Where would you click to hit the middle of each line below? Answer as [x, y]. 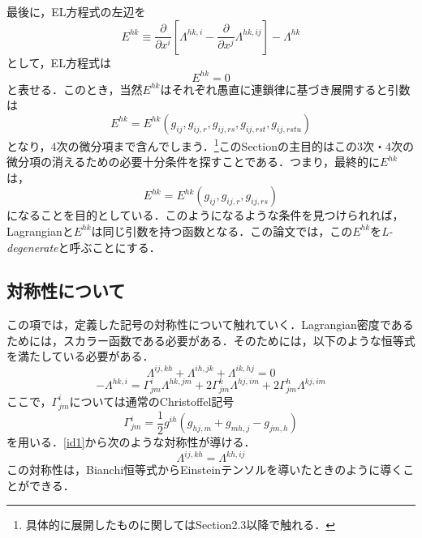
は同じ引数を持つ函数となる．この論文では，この [222, 231]
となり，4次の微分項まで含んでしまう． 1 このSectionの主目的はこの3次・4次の [210, 144]
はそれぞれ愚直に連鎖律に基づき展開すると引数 [285, 89]
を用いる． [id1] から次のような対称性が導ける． [131, 442]
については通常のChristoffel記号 [152, 401]
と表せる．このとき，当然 [75, 89]
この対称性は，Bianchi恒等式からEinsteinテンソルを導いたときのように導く [205, 470]
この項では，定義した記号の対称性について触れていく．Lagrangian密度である [210, 325]
